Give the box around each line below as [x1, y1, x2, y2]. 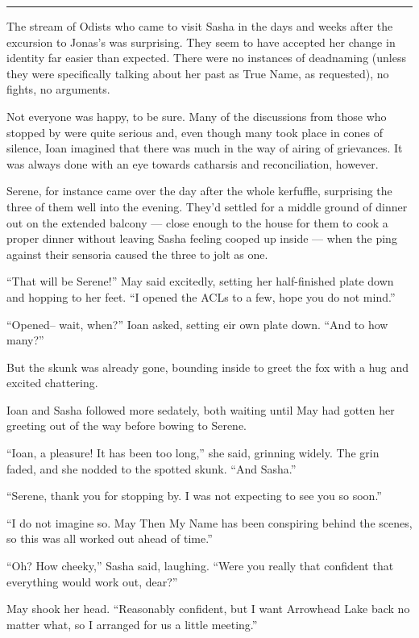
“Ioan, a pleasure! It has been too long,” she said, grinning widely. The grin [6, 444, 380, 461]
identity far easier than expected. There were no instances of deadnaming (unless [6, 49, 406, 66]
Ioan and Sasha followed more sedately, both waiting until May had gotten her [6, 401, 395, 418]
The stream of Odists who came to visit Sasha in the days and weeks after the [6, 18, 393, 34]
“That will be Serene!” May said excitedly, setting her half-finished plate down [6, 273, 394, 290]
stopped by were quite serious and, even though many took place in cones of [6, 123, 384, 140]
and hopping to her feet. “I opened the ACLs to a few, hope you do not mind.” [6, 288, 396, 305]
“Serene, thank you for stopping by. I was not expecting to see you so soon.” [6, 487, 382, 504]
